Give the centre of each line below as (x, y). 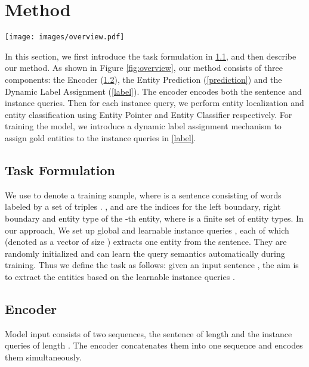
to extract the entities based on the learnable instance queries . (120, 276)
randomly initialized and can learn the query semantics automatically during (145, 253)
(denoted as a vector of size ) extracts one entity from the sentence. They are (146, 242)
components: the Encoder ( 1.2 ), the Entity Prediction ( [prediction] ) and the (143, 79)
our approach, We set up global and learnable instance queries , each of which (147, 230)
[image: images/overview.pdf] (65, 37)
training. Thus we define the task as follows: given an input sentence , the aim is (152, 265)
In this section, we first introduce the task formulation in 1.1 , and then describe (151, 56)
